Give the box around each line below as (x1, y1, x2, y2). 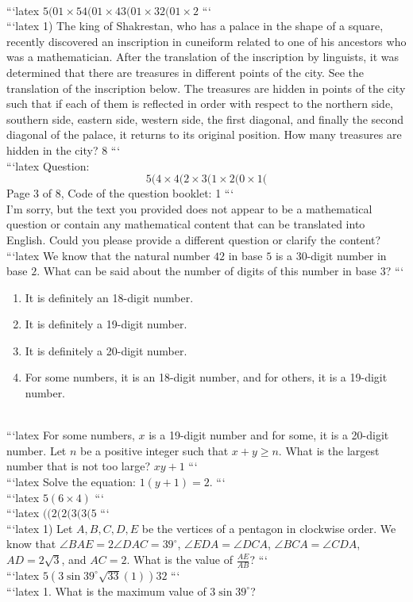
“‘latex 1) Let (6, 520, 73, 536)
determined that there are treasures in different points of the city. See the (6, 63, 365, 80)
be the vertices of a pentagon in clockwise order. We (141, 520, 396, 536)
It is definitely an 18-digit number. (25, 289, 194, 305)
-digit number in (307, 247, 387, 263)
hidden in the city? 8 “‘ (6, 141, 121, 158)
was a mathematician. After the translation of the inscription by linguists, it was (6, 48, 399, 65)
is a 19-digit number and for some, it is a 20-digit (149, 427, 389, 443)
